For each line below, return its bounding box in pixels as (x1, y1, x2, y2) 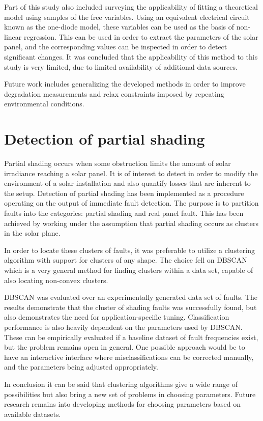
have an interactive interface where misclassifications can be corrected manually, (4, 351, 254, 362)
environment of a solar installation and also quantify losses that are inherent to (4, 178, 251, 188)
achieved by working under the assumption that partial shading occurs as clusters (4, 217, 259, 228)
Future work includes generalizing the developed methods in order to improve (4, 78, 246, 89)
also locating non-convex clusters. (4, 274, 108, 285)
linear (4, 31, 22, 42)
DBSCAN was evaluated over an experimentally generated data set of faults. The (4, 292, 258, 302)
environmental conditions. (4, 98, 84, 109)
